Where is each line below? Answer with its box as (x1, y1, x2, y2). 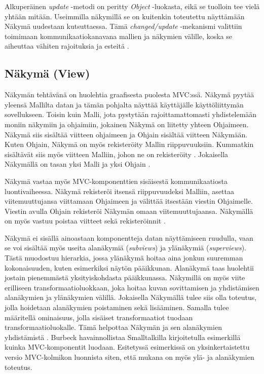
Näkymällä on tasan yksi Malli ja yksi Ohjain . (5, 159, 150, 169)
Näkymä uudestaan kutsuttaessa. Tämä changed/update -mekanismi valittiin (5, 21, 242, 31)
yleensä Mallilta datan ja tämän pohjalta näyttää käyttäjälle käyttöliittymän (5, 99, 244, 109)
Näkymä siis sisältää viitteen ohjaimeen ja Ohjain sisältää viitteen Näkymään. (5, 129, 248, 139)
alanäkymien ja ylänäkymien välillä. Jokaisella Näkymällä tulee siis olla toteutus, (5, 292, 257, 303)
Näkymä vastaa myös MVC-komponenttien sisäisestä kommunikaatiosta (5, 175, 228, 186)
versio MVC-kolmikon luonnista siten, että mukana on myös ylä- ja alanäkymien (5, 352, 254, 362)
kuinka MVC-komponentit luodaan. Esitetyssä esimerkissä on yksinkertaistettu (5, 342, 250, 352)
